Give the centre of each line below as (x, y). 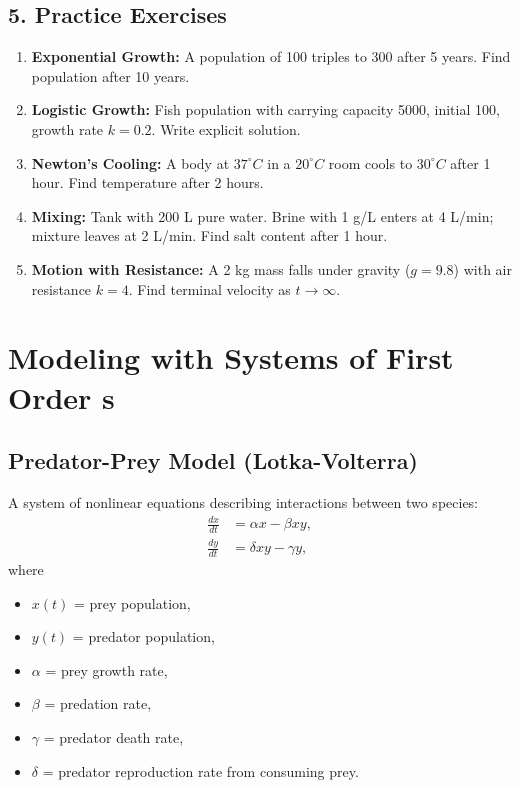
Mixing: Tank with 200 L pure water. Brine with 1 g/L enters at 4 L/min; (262, 215)
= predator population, (143, 636)
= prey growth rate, (106, 669)
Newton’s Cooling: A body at (130, 162)
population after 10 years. (110, 75)
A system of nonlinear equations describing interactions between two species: (243, 501)
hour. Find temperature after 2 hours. (147, 182)
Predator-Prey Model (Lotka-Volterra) (213, 460)
